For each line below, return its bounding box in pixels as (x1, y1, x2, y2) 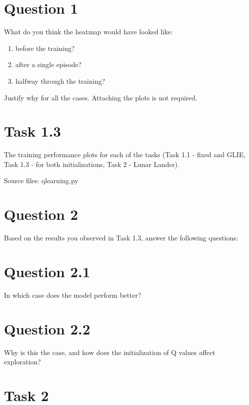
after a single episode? (15, 59, 82, 70)
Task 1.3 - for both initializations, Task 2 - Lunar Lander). (4, 159, 180, 169)
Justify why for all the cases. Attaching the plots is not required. (4, 92, 198, 102)
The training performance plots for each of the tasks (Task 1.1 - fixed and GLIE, (4, 149, 246, 160)
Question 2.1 (4, 261, 90, 281)
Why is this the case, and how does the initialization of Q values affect (4, 347, 215, 357)
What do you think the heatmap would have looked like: (4, 26, 173, 37)
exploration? (4, 357, 41, 367)
